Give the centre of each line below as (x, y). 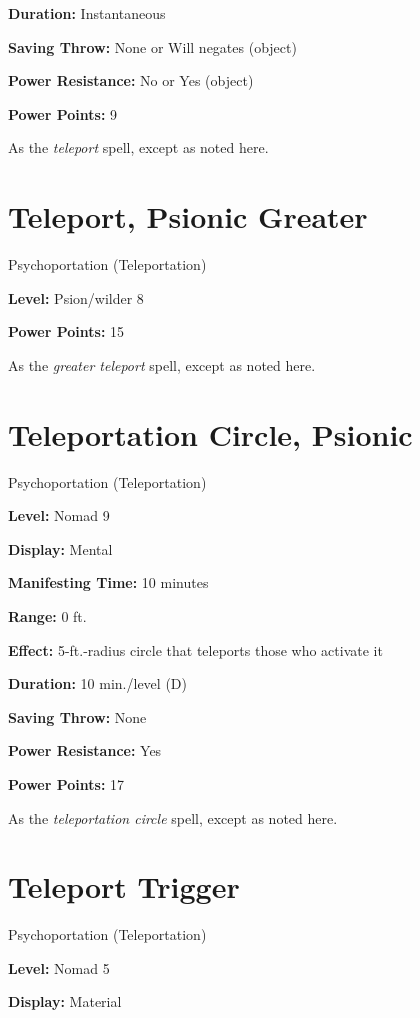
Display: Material (65, 1001)
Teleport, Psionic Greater (188, 216)
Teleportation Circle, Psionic (210, 433)
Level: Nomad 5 (59, 967)
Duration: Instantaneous (87, 13)
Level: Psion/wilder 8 (76, 297)
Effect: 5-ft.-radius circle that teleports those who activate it (195, 649)
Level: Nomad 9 (59, 515)
